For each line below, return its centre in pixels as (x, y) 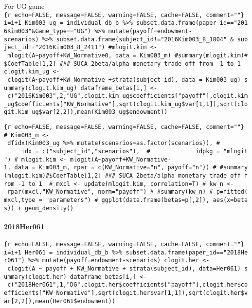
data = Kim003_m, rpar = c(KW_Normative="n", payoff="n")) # (115, 168)
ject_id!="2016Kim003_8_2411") (54, 47)
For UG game (24, 6)
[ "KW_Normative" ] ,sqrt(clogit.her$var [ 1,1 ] (110, 293)
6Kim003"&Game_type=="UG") (47, 31)
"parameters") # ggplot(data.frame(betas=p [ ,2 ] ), (127, 200)
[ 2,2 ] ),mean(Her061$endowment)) (63, 301)
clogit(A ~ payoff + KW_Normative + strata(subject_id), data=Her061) (124, 269)
